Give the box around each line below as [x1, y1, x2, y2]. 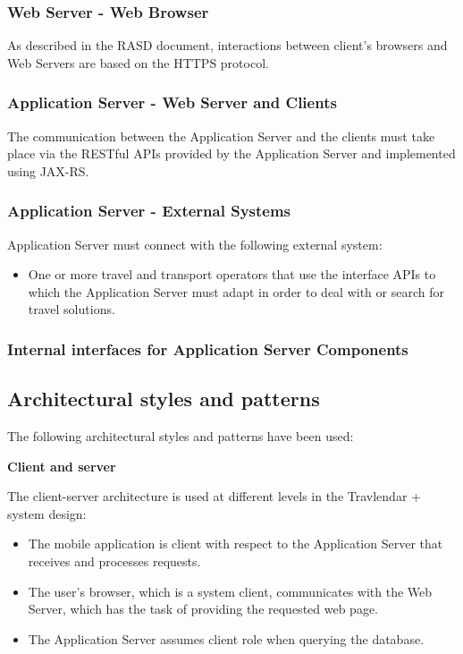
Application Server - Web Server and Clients [7, 91, 337, 114]
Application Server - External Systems [7, 200, 291, 222]
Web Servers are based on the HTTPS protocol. [7, 53, 269, 72]
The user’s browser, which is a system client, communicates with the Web [28, 582, 433, 600]
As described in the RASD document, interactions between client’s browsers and [7, 36, 448, 55]
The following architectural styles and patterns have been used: [7, 427, 354, 446]
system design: [7, 504, 87, 522]
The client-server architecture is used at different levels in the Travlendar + [7, 487, 421, 505]
